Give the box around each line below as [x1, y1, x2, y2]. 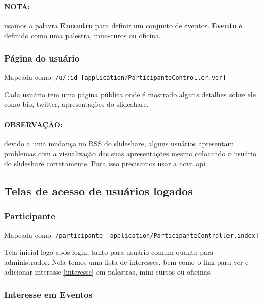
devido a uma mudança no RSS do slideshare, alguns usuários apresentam [4, 138, 234, 148]
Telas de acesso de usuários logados [4, 183, 193, 199]
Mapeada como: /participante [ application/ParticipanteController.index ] [4, 229, 259, 240]
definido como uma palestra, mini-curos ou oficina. [4, 30, 161, 41]
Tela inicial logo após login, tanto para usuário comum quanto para [4, 247, 214, 257]
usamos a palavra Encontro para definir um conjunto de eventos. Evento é [4, 20, 242, 31]
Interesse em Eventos [4, 288, 93, 300]
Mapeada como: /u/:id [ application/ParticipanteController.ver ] [4, 72, 226, 82]
